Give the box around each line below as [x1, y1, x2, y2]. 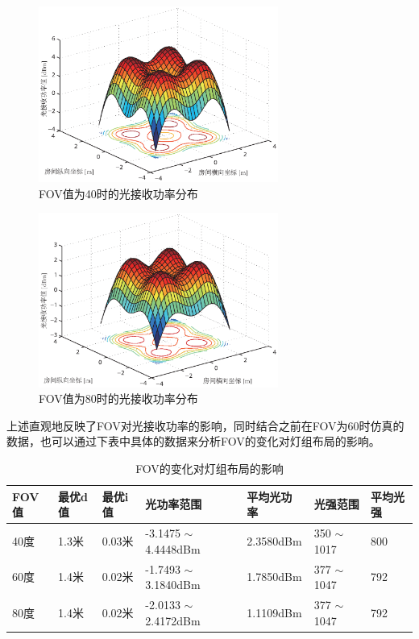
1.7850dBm [247, 568, 302, 585]
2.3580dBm [247, 532, 302, 549]
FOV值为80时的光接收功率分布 [39, 390, 198, 407]
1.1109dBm [247, 604, 302, 620]
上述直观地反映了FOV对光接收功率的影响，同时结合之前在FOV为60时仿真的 [6, 417, 404, 434]
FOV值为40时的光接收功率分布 [39, 185, 198, 201]
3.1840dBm [145, 576, 201, 593]
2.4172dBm [145, 612, 201, 629]
